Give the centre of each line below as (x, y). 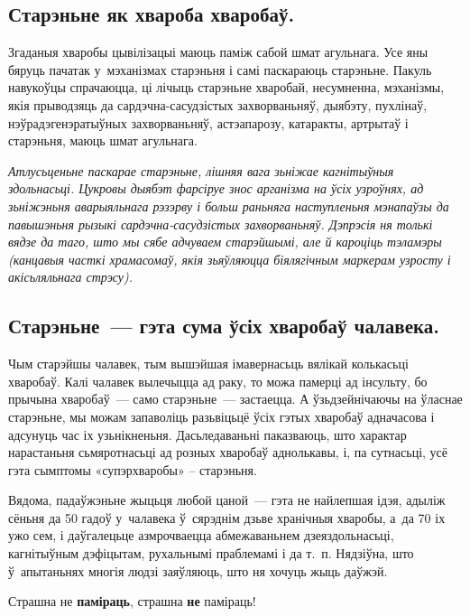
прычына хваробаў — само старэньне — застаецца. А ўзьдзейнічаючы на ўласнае (235, 399)
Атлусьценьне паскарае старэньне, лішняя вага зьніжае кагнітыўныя (201, 170)
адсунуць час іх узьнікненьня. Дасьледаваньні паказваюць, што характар (207, 434)
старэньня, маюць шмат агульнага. (103, 140)
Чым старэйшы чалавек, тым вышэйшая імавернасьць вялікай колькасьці (208, 364)
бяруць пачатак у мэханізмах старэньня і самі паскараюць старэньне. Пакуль (220, 69)
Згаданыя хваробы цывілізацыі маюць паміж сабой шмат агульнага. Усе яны (218, 52)
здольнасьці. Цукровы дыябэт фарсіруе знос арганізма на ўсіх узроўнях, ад (216, 188)
